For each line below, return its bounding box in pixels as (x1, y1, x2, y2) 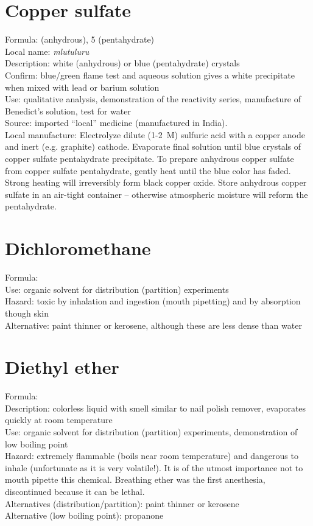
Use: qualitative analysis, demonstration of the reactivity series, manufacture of (5, 93, 301, 105)
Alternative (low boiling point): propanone (5, 509, 164, 522)
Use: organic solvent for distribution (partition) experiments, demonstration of (5, 426, 298, 438)
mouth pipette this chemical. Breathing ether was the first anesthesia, (5, 473, 266, 486)
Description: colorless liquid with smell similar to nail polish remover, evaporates (5, 401, 306, 414)
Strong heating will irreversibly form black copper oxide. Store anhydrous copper (5, 176, 307, 189)
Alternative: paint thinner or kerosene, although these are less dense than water (5, 318, 302, 331)
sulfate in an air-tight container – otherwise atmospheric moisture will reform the (5, 188, 308, 200)
